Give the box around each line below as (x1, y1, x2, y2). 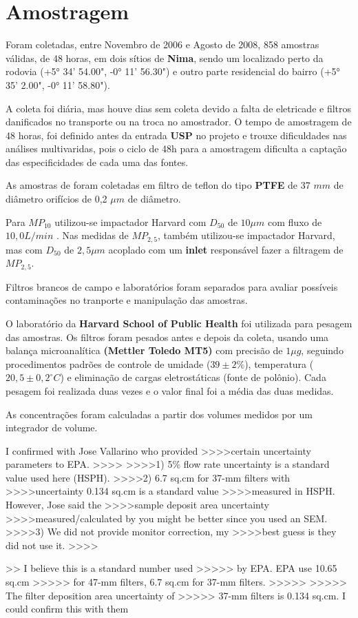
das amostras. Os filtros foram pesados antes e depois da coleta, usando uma (6, 329, 329, 344)
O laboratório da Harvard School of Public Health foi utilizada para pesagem (6, 316, 352, 330)
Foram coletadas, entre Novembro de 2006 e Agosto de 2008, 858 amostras (6, 37, 319, 52)
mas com (6, 242, 43, 256)
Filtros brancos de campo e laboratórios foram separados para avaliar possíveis (6, 279, 338, 293)
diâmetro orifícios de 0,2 (6, 192, 107, 206)
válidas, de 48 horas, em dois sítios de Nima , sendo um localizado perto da (6, 50, 324, 65)
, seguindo (301, 343, 344, 358)
